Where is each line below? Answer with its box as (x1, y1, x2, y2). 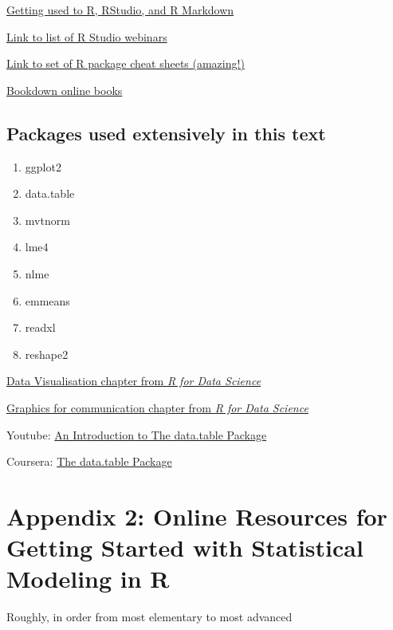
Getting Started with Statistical (6, 531, 364, 564)
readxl (25, 319, 56, 336)
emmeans (25, 292, 70, 309)
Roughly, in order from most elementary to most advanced (6, 608, 293, 625)
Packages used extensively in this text (6, 120, 326, 145)
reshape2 (25, 345, 69, 362)
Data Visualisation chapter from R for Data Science (6, 372, 261, 389)
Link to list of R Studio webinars (6, 28, 167, 45)
